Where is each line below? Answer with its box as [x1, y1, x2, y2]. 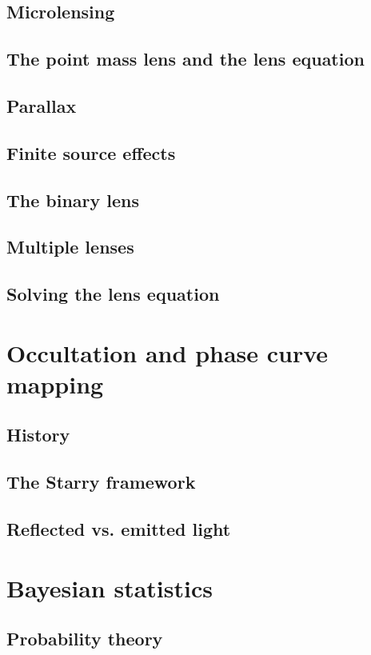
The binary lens [6, 187, 140, 212]
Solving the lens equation [6, 282, 220, 306]
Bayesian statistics [6, 571, 213, 604]
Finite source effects [6, 140, 176, 165]
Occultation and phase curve [6, 336, 329, 369]
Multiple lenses [6, 234, 134, 259]
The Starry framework [6, 469, 196, 494]
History [6, 422, 70, 447]
